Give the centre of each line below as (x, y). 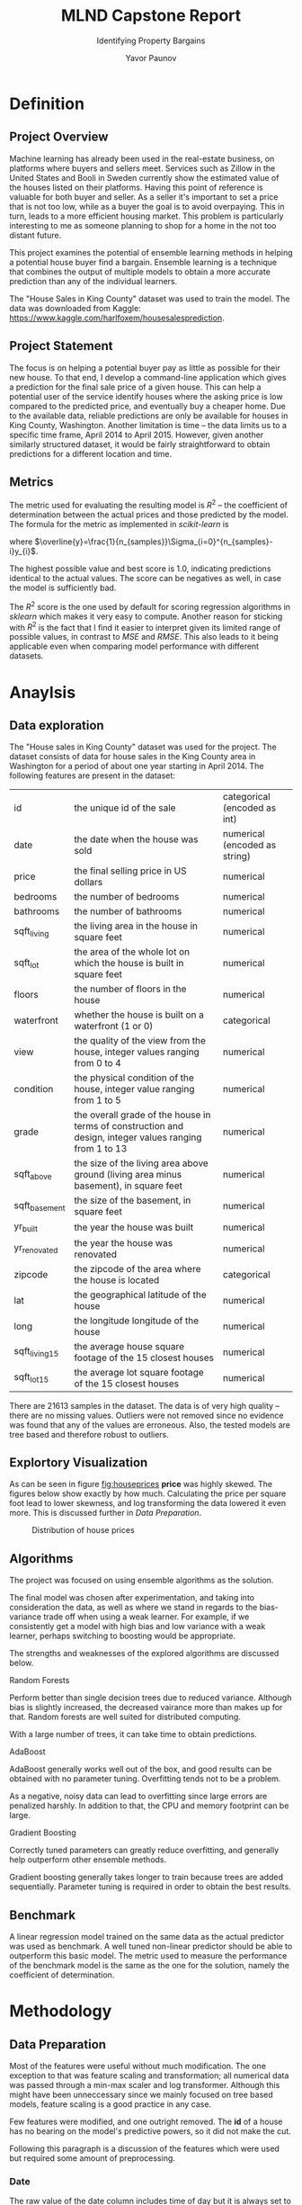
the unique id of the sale (125, 808)
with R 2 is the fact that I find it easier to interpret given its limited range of (145, 626)
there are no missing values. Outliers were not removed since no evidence (147, 1415)
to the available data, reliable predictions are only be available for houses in (149, 416)
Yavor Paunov (151, 58)
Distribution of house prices (83, 1530)
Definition (47, 103)
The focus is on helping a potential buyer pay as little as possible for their (145, 367)
